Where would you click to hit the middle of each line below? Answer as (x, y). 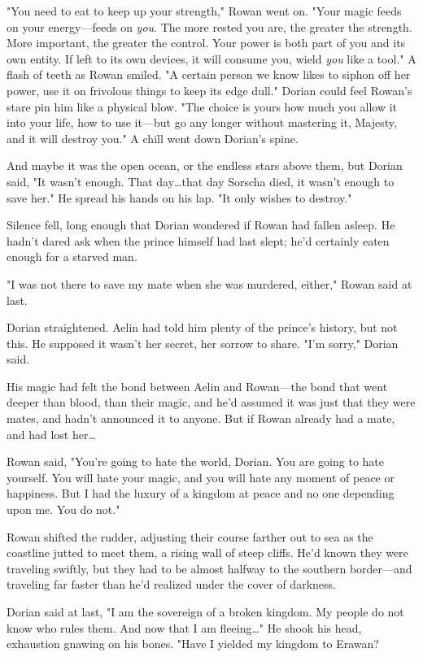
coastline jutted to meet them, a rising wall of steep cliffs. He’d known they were (207, 553)
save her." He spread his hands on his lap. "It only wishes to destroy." (179, 197)
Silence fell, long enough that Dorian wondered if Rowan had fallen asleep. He (201, 225)
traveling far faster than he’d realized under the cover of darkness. (171, 584)
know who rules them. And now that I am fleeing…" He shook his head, (184, 627)
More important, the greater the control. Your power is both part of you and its (206, 43)
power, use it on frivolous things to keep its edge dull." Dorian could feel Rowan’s (209, 90)
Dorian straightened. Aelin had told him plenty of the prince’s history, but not (202, 327)
